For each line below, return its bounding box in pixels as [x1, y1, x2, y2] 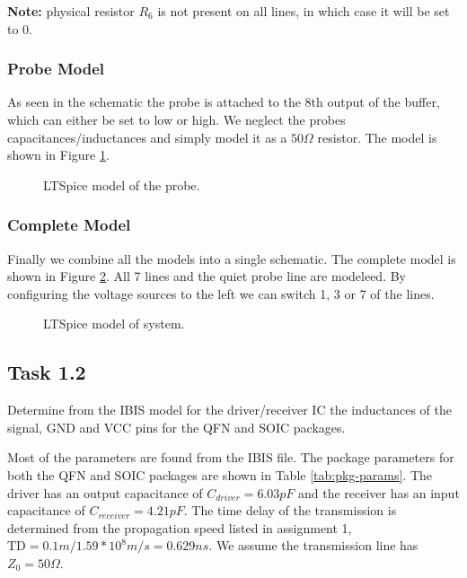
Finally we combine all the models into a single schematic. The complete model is [7, 249, 456, 267]
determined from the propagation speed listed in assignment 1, [7, 518, 352, 537]
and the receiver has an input [298, 483, 460, 502]
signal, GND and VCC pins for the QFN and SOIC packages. [7, 417, 346, 436]
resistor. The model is [317, 127, 437, 146]
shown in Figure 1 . [7, 145, 110, 164]
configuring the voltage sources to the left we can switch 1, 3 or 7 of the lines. [7, 284, 435, 302]
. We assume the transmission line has [208, 536, 419, 555]
